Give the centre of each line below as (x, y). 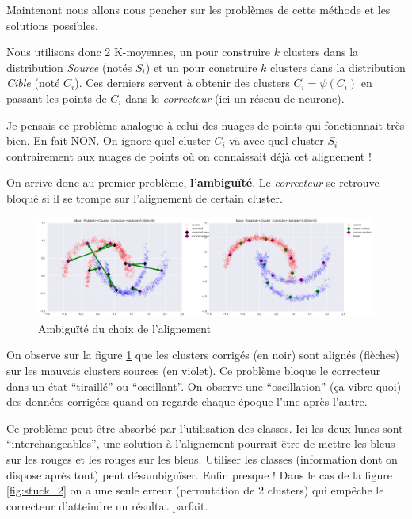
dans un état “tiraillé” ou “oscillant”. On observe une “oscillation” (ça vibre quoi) (204, 386)
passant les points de (57, 98)
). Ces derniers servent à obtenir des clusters (182, 83)
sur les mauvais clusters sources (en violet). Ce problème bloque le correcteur (194, 371)
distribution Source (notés (69, 67)
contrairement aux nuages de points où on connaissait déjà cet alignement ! (189, 155)
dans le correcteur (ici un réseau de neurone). (235, 98)
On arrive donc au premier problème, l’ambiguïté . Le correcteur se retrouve (193, 182)
